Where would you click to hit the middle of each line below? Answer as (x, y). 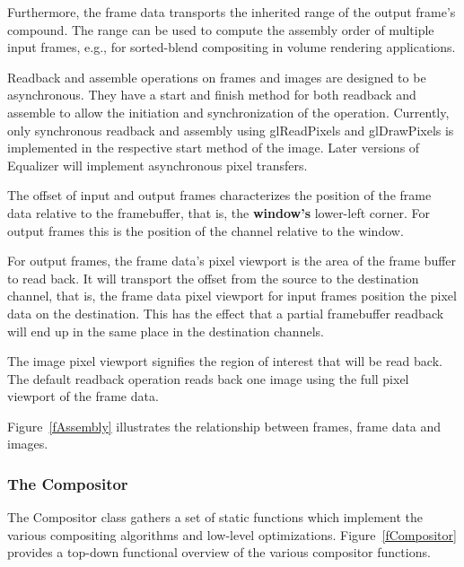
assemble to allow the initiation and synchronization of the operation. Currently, (228, 112)
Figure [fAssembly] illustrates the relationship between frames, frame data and (224, 426)
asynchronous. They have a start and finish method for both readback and (212, 95)
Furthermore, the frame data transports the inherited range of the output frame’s (232, 12)
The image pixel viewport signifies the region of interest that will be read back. (225, 361)
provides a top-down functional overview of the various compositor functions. (219, 552)
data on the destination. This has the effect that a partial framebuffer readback (226, 313)
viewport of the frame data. (83, 396)
